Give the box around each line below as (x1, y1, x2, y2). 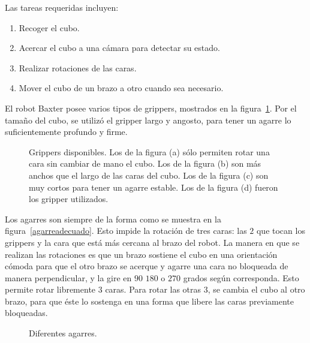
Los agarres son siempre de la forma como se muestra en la (5, 212, 221, 225)
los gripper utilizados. (29, 192, 109, 205)
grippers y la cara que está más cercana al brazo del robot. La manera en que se (5, 236, 300, 248)
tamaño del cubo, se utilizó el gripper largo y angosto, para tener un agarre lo (5, 113, 291, 126)
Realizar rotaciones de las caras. (19, 61, 137, 74)
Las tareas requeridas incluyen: (5, 1, 119, 13)
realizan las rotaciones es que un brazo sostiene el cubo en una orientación (5, 248, 278, 260)
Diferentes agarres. (29, 327, 97, 339)
